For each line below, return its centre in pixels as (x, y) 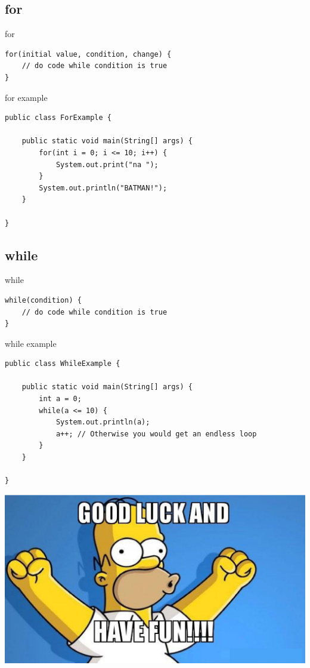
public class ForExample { (58, 118)
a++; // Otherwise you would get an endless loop (156, 434)
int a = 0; (60, 399)
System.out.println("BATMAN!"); (103, 188)
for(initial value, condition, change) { (88, 54)
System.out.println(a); (103, 422)
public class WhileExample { (63, 364)
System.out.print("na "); (107, 164)
